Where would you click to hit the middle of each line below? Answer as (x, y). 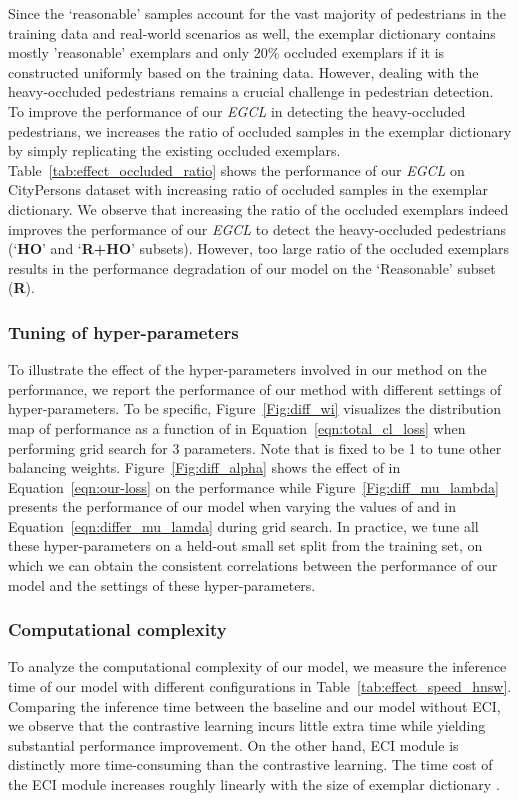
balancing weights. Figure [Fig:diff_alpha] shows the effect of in (204, 467)
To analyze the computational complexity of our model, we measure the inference (257, 666)
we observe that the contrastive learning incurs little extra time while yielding (247, 725)
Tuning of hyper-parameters (123, 331)
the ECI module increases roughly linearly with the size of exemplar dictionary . (254, 784)
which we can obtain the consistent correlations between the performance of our (253, 565)
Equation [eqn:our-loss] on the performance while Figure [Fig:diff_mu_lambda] (253, 486)
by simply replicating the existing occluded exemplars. (174, 150)
